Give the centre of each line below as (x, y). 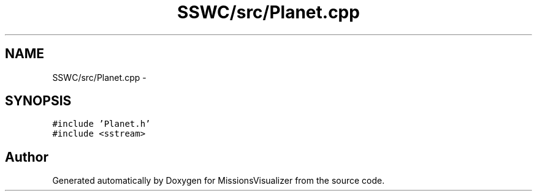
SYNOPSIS (38, 101)
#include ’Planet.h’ (101, 124)
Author (27, 157)
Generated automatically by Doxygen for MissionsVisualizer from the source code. (219, 181)
